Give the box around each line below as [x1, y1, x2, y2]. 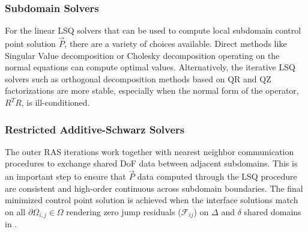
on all [5, 206, 26, 218]
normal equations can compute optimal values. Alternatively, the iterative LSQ [5, 61, 295, 73]
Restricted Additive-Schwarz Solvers [5, 121, 185, 136]
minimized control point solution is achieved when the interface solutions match [5, 194, 298, 206]
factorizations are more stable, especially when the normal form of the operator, [5, 84, 299, 97]
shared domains [244, 206, 301, 218]
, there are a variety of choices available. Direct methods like [64, 37, 287, 50]
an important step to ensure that [5, 170, 126, 183]
